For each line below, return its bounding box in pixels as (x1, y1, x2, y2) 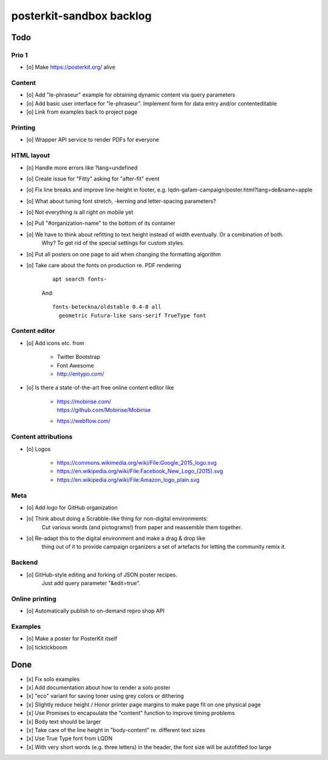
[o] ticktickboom (26, 643, 68, 651)
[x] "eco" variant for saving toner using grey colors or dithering (26, 693, 185, 700)
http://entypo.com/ (56, 370, 104, 377)
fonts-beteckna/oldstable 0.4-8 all (52, 304, 162, 310)
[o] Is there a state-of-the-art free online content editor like (26, 384, 174, 391)
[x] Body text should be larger (26, 717, 101, 725)
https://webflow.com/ (56, 417, 111, 425)
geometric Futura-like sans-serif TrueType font (58, 312, 207, 319)
